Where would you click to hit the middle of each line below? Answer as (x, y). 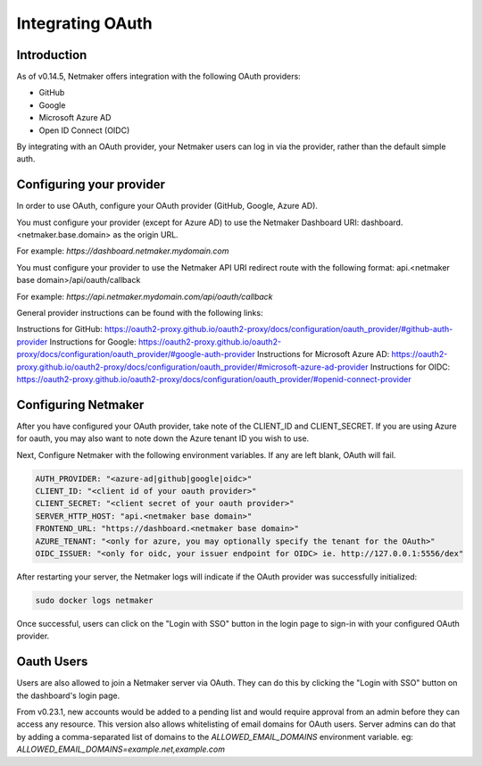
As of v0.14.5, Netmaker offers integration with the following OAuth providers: (158, 77)
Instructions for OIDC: (410, 367)
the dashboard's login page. (68, 695)
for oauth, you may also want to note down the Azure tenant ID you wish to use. (163, 438)
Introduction (52, 55)
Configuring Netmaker (80, 405)
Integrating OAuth (85, 23)
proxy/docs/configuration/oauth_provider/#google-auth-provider (136, 354)
